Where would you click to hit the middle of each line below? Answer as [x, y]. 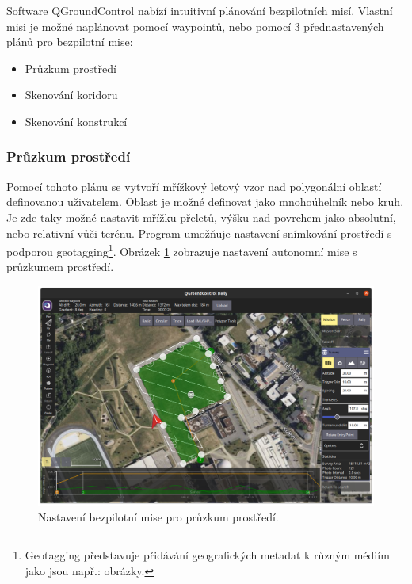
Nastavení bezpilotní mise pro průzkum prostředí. [158, 516]
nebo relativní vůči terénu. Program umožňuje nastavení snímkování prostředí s [199, 233]
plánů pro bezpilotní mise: [70, 42]
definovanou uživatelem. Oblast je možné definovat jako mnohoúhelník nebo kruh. [205, 202]
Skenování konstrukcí [76, 121]
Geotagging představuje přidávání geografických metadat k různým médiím [207, 555]
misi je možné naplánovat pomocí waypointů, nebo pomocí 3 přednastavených [195, 26]
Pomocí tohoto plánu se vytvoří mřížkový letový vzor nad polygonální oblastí [194, 186]
